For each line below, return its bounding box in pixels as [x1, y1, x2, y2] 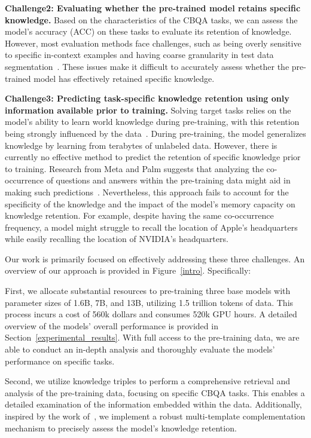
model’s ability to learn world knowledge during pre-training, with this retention [5, 115, 300, 128]
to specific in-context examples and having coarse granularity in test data [5, 48, 274, 61]
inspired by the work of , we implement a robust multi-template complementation [5, 410, 306, 422]
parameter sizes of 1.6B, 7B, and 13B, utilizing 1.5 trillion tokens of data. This [5, 296, 294, 308]
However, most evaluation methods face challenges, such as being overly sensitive [5, 36, 301, 49]
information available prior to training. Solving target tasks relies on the [5, 103, 291, 116]
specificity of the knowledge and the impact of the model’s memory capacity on [5, 197, 295, 210]
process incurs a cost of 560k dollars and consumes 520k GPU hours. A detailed [5, 308, 297, 320]
